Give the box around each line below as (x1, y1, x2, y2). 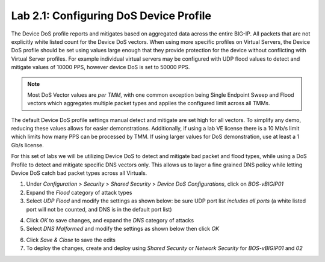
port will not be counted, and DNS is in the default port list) (26, 206, 172, 213)
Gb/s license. (11, 141, 45, 148)
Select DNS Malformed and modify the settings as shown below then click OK (26, 225, 220, 233)
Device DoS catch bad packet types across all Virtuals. (11, 169, 147, 177)
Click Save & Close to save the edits (26, 236, 116, 243)
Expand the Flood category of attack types (26, 189, 132, 196)
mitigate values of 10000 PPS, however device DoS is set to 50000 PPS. (11, 64, 190, 71)
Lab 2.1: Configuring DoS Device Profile (11, 9, 212, 22)
